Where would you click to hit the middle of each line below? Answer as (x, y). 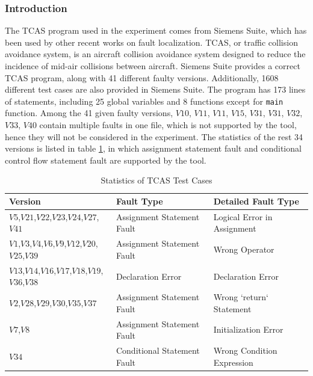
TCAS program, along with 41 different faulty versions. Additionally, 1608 (142, 77)
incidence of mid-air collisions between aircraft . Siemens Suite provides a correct (153, 66)
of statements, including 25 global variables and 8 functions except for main (144, 101)
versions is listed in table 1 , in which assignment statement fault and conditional (153, 148)
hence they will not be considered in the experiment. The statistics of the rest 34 (154, 136)
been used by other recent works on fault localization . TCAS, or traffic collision (151, 42)
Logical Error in (243, 216)
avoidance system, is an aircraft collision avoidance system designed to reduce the (155, 54)
